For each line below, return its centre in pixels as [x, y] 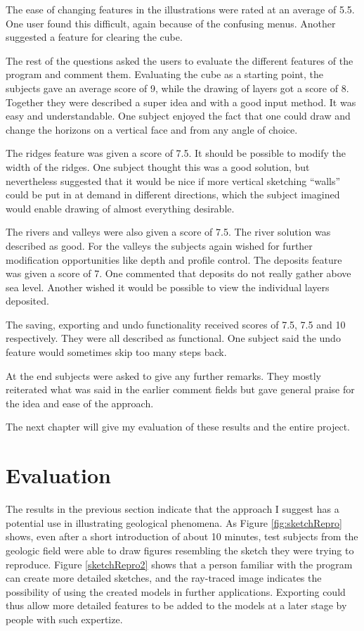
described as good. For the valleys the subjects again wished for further [159, 245]
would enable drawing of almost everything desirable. [120, 208]
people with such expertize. [64, 619]
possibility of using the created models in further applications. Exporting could [176, 591]
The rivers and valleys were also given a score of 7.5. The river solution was [168, 232]
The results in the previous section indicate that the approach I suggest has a [173, 509]
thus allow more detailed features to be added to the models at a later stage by [176, 605]
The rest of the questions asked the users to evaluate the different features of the [180, 60]
